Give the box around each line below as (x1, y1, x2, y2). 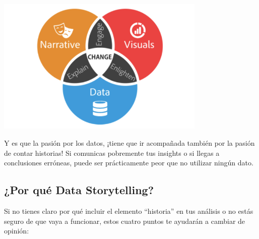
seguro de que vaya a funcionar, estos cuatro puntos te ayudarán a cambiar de (4, 215, 245, 226)
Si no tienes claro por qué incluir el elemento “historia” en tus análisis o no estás (4, 205, 253, 216)
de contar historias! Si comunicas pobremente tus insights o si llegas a (4, 147, 220, 158)
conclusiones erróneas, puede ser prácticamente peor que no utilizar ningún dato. (4, 157, 253, 168)
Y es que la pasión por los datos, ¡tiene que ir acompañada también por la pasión (4, 137, 255, 148)
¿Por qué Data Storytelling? (4, 182, 154, 198)
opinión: (4, 225, 29, 236)
